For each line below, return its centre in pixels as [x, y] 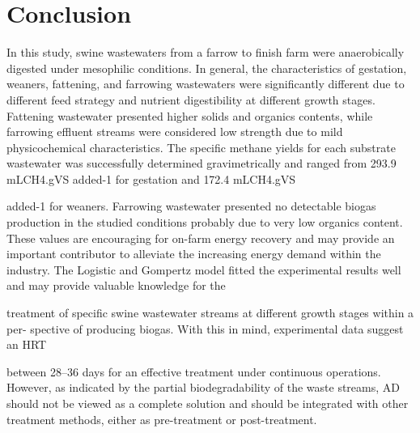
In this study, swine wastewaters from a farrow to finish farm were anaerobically [206, 52]
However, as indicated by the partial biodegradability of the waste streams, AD [203, 387]
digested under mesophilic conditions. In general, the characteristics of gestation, [207, 68]
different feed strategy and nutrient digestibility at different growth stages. [191, 99]
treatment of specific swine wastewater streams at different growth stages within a [210, 313]
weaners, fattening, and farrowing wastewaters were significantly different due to [206, 84]
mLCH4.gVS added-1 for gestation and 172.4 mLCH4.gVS [151, 178]
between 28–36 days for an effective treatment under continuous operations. [194, 371]
